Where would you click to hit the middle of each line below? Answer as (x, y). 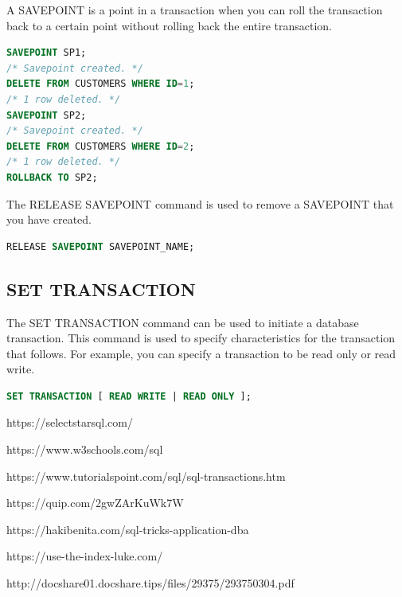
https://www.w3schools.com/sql (85, 449)
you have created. (49, 219)
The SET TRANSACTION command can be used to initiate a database (183, 322)
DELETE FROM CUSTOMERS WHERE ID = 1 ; (101, 84)
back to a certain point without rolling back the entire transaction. (169, 25)
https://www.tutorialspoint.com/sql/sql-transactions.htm (146, 476)
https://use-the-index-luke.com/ (85, 556)
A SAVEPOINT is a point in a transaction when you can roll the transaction (195, 10)
